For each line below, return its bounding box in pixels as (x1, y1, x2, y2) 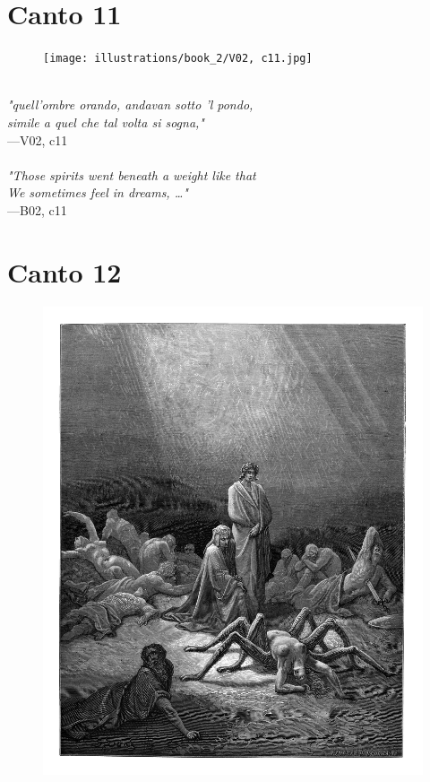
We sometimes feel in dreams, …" (7, 183, 188, 202)
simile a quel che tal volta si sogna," (7, 112, 204, 131)
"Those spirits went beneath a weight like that (7, 165, 256, 184)
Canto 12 (7, 253, 122, 290)
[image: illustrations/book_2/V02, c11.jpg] (43, 52, 313, 65)
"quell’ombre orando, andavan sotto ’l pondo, (7, 95, 254, 114)
